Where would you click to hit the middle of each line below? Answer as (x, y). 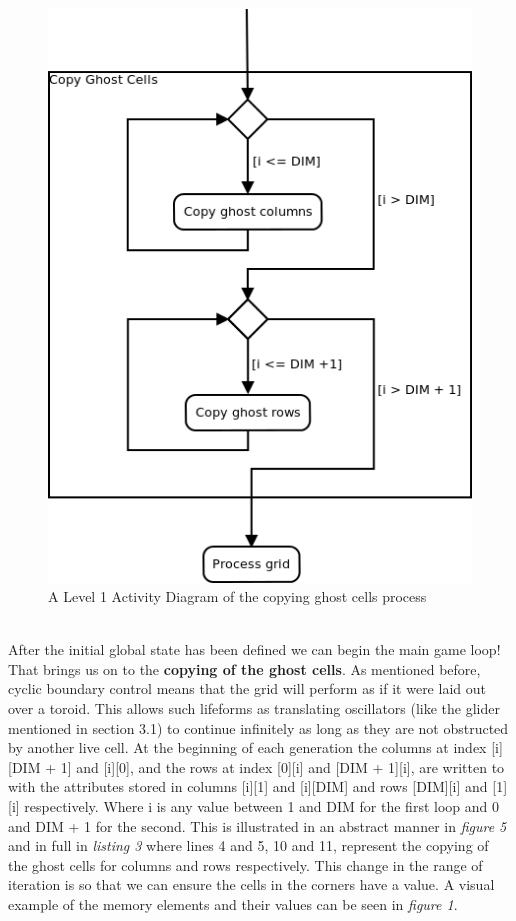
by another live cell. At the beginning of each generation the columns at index (247, 747)
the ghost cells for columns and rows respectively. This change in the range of (245, 864)
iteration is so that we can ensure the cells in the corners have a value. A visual (251, 884)
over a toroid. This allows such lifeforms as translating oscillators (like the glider (254, 708)
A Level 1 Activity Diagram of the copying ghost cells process (237, 596)
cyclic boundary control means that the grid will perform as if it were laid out (247, 688)
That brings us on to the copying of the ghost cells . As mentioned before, (244, 668)
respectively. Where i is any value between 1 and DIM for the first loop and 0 (261, 806)
